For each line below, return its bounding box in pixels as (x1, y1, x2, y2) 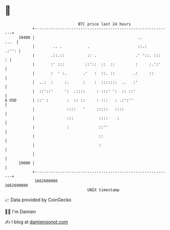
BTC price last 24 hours (78, 22, 131, 27)
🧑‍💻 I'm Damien (5, 208, 36, 215)
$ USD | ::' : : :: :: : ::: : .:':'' (5, 97, 134, 103)
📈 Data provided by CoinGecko (5, 197, 72, 203)
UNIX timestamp (87, 187, 120, 193)
